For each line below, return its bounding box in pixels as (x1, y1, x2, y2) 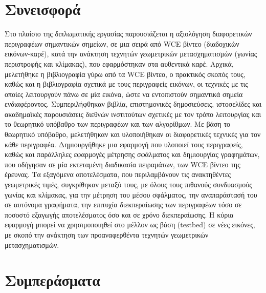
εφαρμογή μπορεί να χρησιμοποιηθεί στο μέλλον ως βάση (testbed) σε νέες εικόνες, (5, 219, 255, 230)
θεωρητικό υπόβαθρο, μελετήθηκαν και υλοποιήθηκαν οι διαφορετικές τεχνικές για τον (5, 129, 261, 140)
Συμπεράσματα (5, 269, 100, 290)
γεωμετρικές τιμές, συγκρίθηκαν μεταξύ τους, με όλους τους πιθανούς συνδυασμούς (5, 179, 252, 190)
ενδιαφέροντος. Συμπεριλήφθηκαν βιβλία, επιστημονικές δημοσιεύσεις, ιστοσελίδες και (5, 99, 262, 109)
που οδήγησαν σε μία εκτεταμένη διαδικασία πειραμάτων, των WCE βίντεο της (5, 159, 240, 169)
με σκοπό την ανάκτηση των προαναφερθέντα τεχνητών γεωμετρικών (5, 229, 209, 240)
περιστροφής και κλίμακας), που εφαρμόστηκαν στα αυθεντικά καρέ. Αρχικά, (5, 58, 234, 69)
